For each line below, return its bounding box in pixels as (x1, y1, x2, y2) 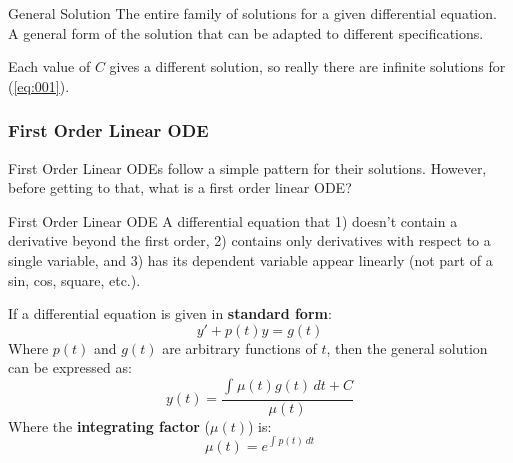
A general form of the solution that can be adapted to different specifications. (8, 22, 484, 43)
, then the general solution (326, 337, 488, 358)
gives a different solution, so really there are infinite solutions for (109, 56, 506, 77)
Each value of (8, 56, 91, 77)
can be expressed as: (8, 357, 132, 378)
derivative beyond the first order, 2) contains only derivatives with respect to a (8, 230, 491, 251)
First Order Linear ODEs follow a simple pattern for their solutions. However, (8, 157, 487, 178)
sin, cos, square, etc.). (8, 269, 141, 290)
